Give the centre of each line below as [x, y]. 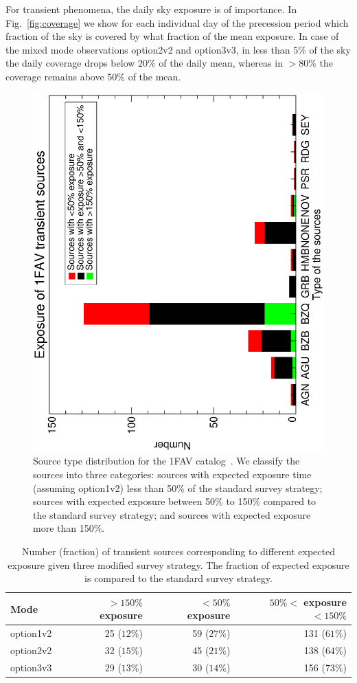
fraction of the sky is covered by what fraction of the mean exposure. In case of [172, 36]
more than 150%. [69, 528]
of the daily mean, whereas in [221, 63]
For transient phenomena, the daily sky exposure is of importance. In [151, 9]
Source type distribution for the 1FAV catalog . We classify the [166, 461]
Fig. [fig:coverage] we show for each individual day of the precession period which [177, 22]
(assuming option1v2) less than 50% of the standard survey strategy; [178, 488]
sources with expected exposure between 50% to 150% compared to [175, 501]
